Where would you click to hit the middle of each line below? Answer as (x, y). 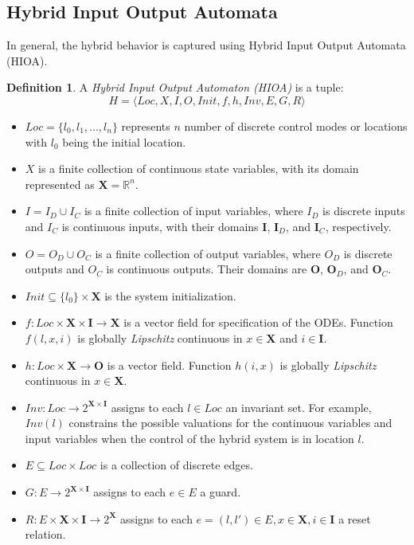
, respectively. (358, 226)
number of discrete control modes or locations (296, 125)
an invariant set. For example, (299, 407)
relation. (45, 534)
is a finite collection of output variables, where (208, 253)
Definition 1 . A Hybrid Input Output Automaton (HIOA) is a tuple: (175, 87)
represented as (60, 184)
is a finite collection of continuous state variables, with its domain (199, 169)
